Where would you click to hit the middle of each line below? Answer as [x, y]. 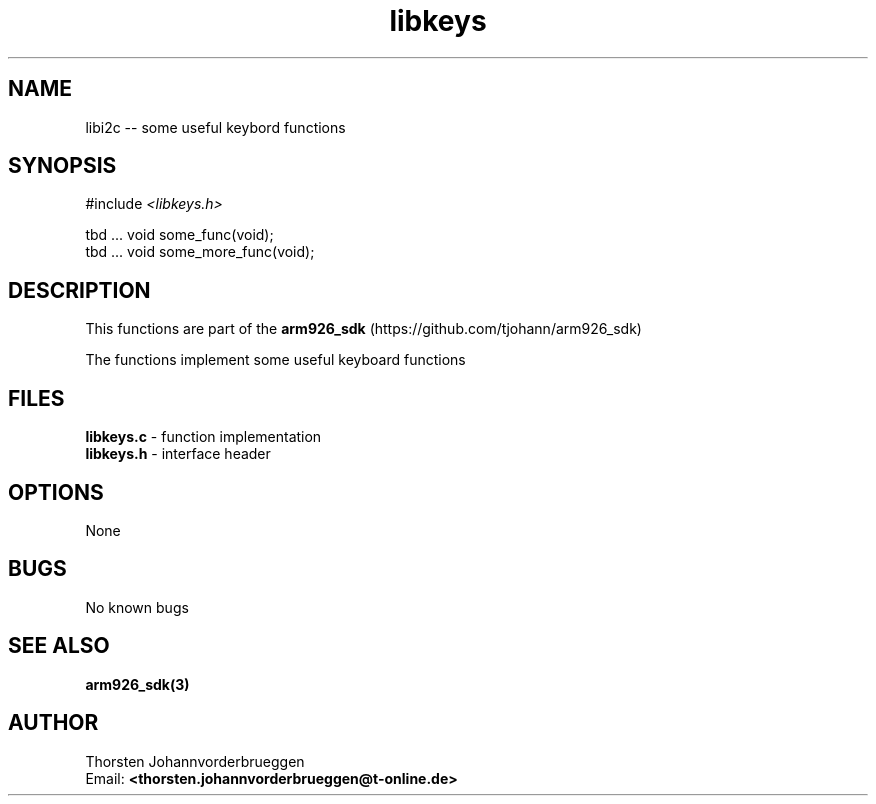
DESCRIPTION [79, 290]
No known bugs [137, 607]
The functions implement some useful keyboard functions [275, 360]
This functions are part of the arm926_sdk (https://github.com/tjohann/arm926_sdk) [363, 329]
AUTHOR [53, 723]
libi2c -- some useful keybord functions [215, 127]
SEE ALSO [59, 646]
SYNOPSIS [62, 166]
